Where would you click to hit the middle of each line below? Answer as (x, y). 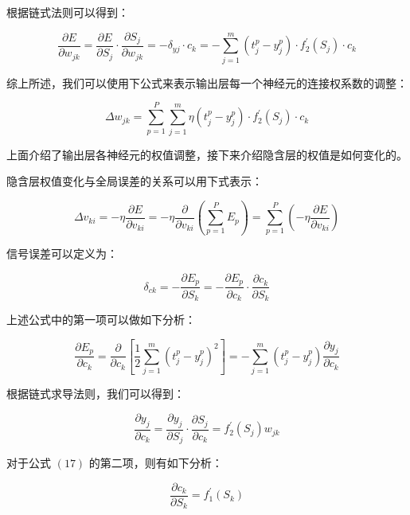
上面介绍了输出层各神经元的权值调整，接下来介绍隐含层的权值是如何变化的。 (207, 154)
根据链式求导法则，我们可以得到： (96, 394)
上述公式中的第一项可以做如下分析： (101, 319)
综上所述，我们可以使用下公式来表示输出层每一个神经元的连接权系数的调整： (207, 82)
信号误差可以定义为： (62, 254)
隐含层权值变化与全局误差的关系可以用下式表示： (135, 181)
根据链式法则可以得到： (68, 12)
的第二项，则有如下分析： (156, 463)
